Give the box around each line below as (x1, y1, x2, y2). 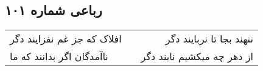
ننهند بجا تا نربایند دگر (165, 32, 253, 46)
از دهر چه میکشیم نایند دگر (141, 49, 253, 64)
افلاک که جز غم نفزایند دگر (10, 32, 122, 46)
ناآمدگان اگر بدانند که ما (10, 49, 108, 64)
